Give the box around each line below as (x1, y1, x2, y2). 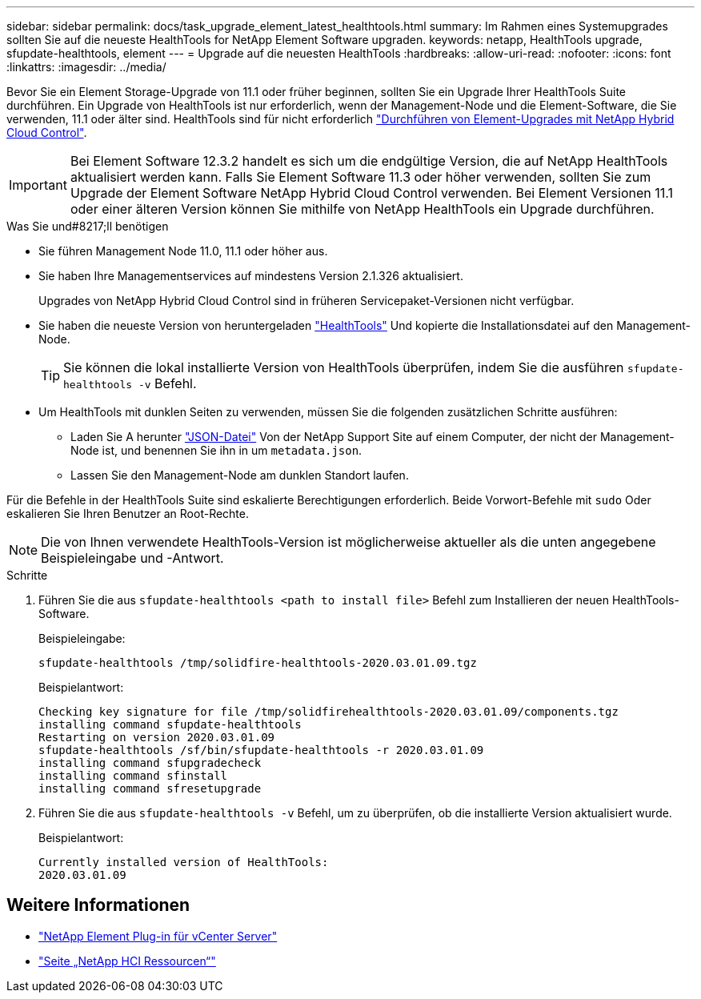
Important (9, 177, 67, 193)
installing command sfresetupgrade (38, 782, 262, 795)
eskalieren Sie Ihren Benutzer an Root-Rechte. (6, 507, 250, 520)
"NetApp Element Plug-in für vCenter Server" (38, 929, 278, 943)
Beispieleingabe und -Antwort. (41, 550, 224, 566)
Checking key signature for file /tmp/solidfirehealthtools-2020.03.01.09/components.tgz (38, 705, 619, 718)
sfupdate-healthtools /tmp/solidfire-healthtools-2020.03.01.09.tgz (38, 656, 477, 669)
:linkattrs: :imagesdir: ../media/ (6, 60, 166, 74)
